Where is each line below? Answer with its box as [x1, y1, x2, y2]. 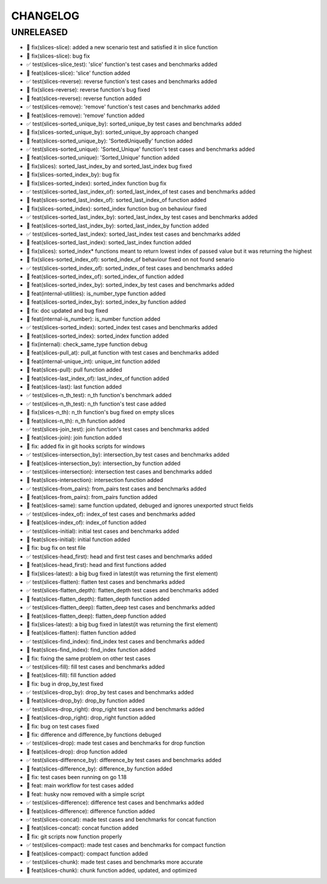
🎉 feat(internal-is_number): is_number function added [26, 315, 160, 323]
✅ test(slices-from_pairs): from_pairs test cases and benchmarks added [26, 485, 207, 492]
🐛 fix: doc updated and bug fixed [26, 307, 108, 314]
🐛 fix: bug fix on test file [26, 544, 86, 552]
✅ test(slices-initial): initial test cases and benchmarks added [26, 527, 179, 535]
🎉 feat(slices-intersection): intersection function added [26, 477, 163, 484]
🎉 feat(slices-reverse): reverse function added [26, 95, 142, 102]
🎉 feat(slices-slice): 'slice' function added [26, 69, 130, 76]
